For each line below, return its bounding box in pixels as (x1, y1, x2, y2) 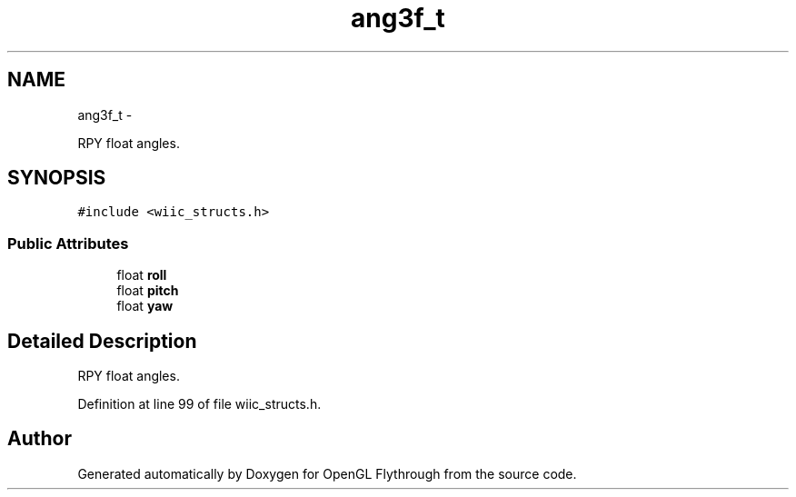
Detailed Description (7, 329, 197, 353)
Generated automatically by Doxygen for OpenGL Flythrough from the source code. (77, 465, 577, 482)
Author (7, 427, 72, 451)
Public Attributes (7, 234, 129, 253)
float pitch (116, 283, 179, 299)
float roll (116, 267, 167, 283)
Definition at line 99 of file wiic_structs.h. (77, 396, 322, 413)
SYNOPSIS (7, 166, 106, 190)
